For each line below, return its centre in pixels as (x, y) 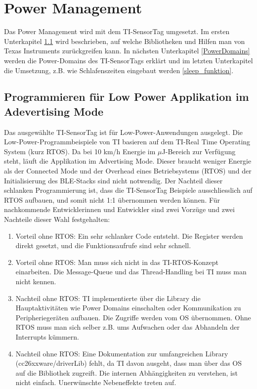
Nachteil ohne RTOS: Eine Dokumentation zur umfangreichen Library (122, 353)
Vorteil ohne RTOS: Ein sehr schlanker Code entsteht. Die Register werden (129, 236)
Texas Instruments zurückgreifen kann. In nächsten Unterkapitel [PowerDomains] (127, 51)
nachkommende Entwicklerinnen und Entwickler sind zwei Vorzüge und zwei (119, 209)
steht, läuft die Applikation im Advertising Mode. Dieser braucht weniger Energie (128, 161)
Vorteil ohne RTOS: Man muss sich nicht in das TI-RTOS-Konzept (117, 262)
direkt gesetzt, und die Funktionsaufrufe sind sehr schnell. (103, 245)
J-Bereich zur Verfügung (199, 151)
